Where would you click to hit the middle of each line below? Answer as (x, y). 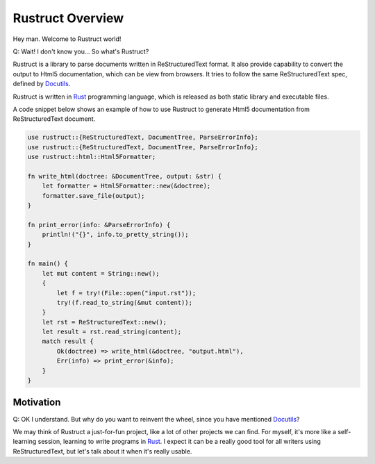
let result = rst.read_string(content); (112, 332)
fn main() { (48, 264)
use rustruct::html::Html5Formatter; (92, 157)
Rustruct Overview (68, 18)
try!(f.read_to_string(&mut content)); (124, 303)
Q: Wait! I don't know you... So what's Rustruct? (81, 51)
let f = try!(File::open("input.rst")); (126, 293)
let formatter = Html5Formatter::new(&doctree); (126, 186)
